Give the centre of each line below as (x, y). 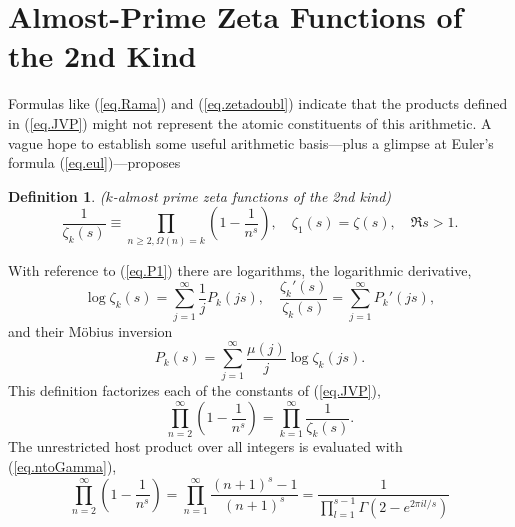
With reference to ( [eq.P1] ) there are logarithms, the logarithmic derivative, (240, 269)
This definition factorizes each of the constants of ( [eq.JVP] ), (194, 390)
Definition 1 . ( (57, 195)
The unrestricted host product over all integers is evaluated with (205, 446)
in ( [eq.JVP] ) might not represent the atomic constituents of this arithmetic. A (250, 122)
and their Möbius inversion (90, 330)
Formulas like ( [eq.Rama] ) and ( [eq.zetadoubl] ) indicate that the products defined (258, 103)
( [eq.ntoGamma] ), (62, 466)
